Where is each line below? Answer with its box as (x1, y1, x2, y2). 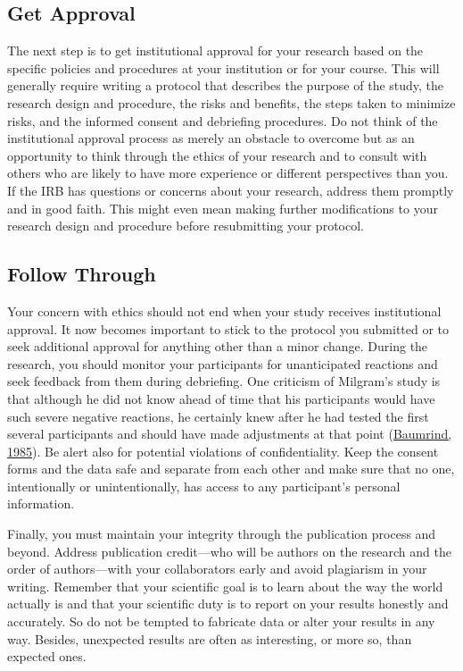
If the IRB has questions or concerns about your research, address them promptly (7, 180, 454, 199)
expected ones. (7, 647, 87, 666)
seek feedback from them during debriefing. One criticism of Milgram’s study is (7, 372, 441, 390)
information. (7, 494, 75, 513)
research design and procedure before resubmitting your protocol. (7, 216, 364, 235)
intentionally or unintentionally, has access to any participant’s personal (7, 476, 401, 495)
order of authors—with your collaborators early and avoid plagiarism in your (7, 559, 427, 578)
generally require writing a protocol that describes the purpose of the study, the (7, 76, 444, 95)
